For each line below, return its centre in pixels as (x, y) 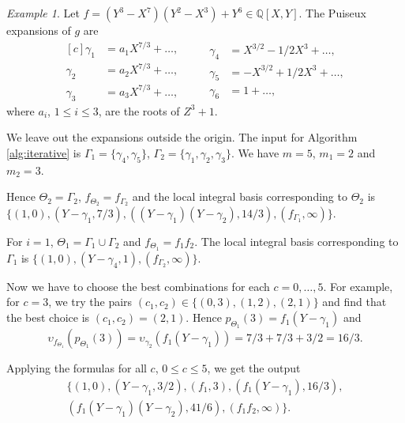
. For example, (358, 286)
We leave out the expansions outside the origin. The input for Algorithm (182, 137)
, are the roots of (139, 110)
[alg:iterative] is (44, 152)
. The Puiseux (332, 13)
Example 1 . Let (43, 13)
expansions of (39, 30)
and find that (354, 302)
